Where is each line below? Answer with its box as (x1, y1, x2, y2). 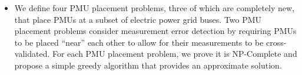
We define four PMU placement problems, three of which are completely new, (14, 2, 295, 13)
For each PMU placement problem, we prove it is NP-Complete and (52, 47, 297, 60)
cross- (266, 36, 287, 48)
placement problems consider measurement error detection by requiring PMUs (14, 25, 297, 37)
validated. (14, 47, 50, 60)
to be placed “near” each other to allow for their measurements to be (14, 36, 264, 48)
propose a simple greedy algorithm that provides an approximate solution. (14, 59, 282, 71)
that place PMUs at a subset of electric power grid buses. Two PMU (14, 13, 262, 25)
